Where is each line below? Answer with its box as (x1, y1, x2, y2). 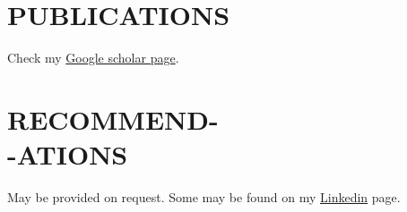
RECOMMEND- (7, 100, 219, 137)
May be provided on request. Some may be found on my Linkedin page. (7, 188, 401, 207)
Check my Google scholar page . (7, 48, 179, 67)
